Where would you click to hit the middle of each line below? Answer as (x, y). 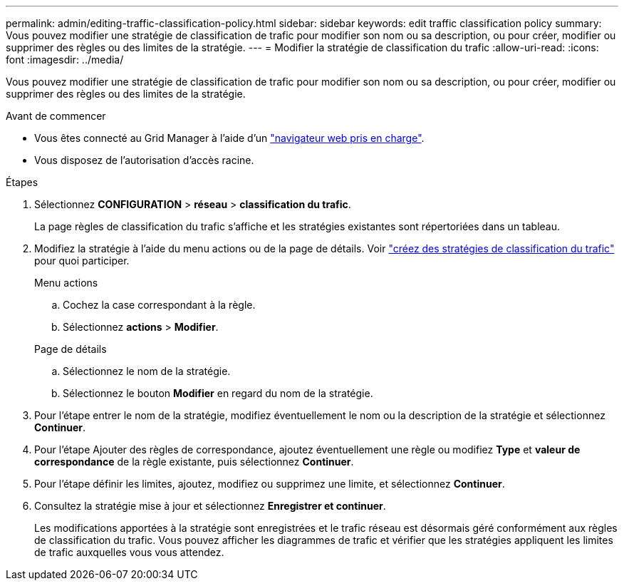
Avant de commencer (56, 116)
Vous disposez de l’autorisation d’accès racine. (144, 160)
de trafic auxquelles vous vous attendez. (129, 552)
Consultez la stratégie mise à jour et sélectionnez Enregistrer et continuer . (210, 506)
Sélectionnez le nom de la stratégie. (147, 371)
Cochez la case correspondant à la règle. (159, 305)
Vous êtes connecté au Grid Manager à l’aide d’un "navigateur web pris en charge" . (229, 138)
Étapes (22, 182)
